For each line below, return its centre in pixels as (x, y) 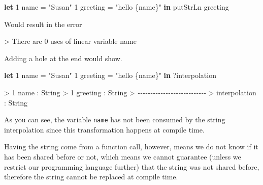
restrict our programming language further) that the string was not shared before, (132, 166)
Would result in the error (43, 24)
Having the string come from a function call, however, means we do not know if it (131, 147)
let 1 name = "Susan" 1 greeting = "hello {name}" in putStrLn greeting (117, 7)
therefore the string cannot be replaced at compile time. (91, 177)
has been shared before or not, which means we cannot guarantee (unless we (123, 156)
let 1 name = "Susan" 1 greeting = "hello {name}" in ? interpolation (110, 75)
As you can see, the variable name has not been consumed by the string (115, 120)
